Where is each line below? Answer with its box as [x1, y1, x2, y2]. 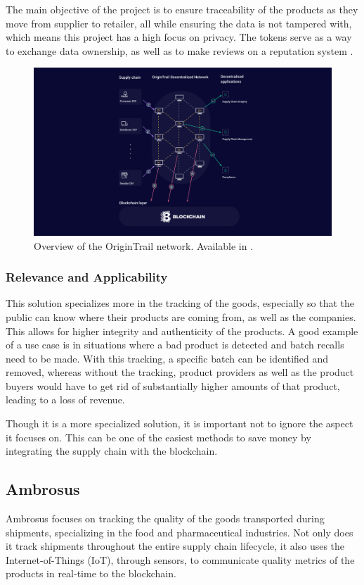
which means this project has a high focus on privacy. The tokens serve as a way [6, 30, 352, 44]
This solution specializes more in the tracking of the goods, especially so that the [6, 296, 355, 310]
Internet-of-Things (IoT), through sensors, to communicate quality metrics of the [6, 552, 355, 567]
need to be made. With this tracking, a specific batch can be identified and [6, 351, 329, 365]
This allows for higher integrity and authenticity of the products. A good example [6, 323, 358, 338]
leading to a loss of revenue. [6, 392, 125, 407]
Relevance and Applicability [6, 268, 168, 286]
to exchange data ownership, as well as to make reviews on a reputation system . [6, 43, 353, 58]
